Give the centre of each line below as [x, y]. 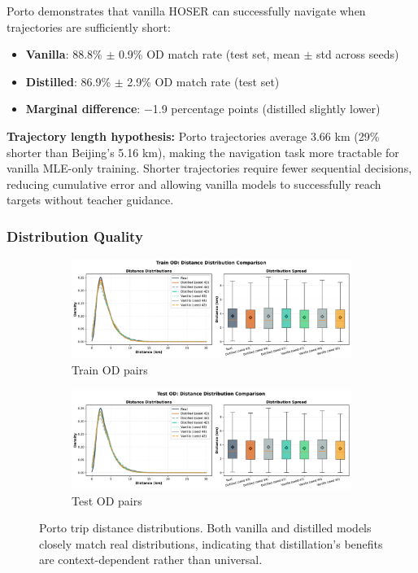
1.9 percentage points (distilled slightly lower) [266, 109]
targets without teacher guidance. [90, 200]
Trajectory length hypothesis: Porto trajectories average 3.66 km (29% [193, 136]
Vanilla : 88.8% [64, 54]
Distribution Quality [75, 236]
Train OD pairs [110, 370]
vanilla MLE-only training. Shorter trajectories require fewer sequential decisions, [209, 168]
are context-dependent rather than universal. [151, 560]
